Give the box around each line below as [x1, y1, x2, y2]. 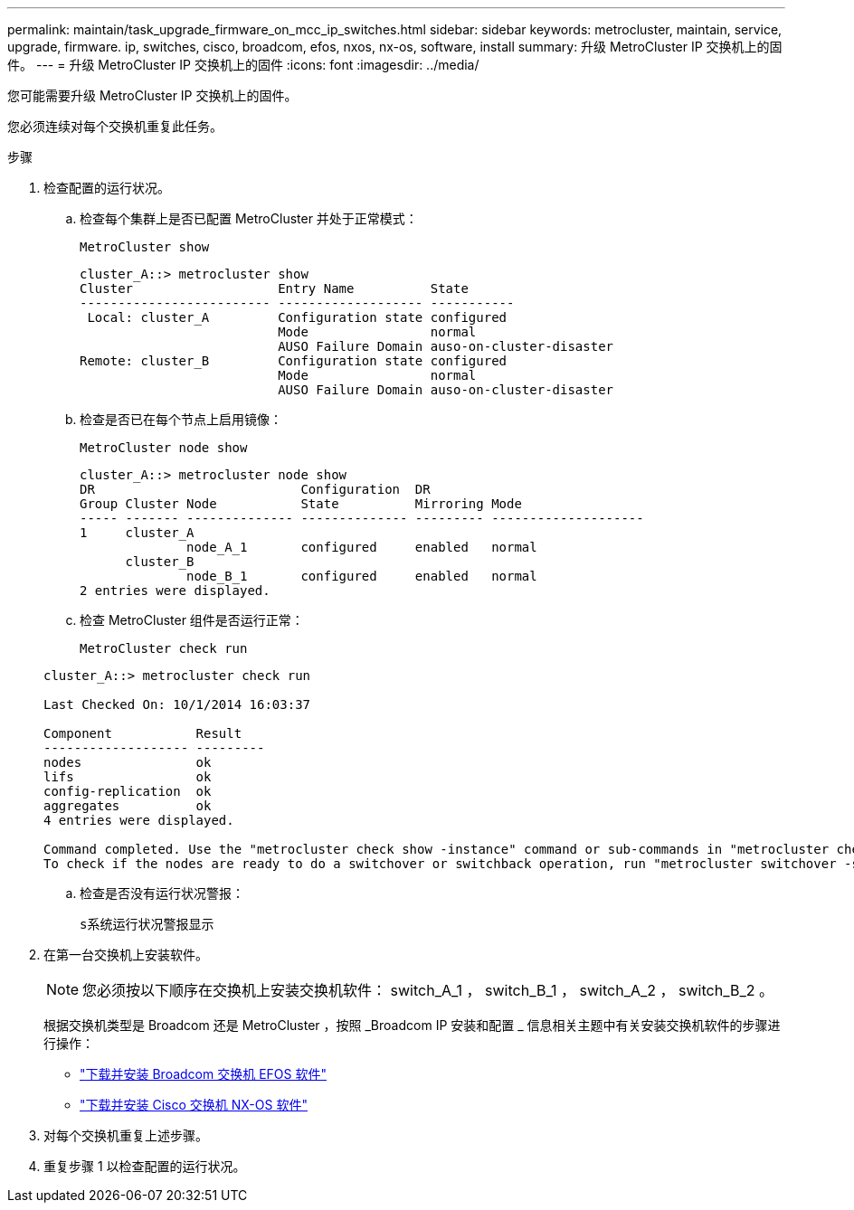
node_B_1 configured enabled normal [186, 569, 537, 583]
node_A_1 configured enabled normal [186, 540, 537, 554]
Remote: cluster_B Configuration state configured [80, 354, 508, 368]
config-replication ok [43, 784, 212, 799]
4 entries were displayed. [43, 813, 234, 827]
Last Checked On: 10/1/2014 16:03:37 [43, 697, 311, 712]
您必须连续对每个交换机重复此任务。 [7, 118, 223, 134]
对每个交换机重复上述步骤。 [43, 1128, 208, 1143]
